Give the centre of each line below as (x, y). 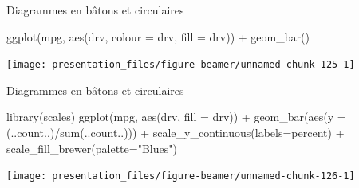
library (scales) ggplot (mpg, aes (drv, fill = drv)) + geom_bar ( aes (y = (176, 117)
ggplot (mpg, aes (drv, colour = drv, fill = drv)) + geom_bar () (158, 36)
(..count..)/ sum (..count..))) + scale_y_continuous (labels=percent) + (176, 133)
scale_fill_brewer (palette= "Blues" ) (92, 148)
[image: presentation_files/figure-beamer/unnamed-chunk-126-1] (181, 176)
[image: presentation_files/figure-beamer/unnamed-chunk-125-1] (181, 65)
